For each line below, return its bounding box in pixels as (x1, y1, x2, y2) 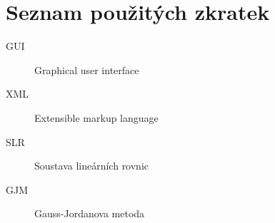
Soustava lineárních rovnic (34, 158, 149, 173)
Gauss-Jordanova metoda (34, 206, 145, 221)
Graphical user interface (34, 62, 139, 77)
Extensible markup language (34, 110, 159, 125)
